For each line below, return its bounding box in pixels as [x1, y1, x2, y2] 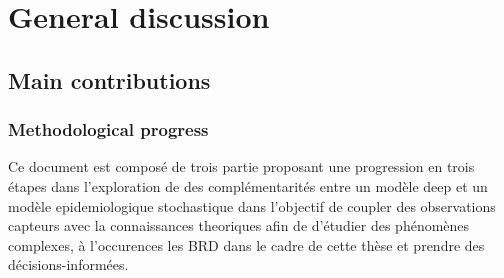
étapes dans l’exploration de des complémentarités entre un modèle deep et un [8, 175, 488, 196]
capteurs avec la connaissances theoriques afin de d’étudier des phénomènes [8, 215, 470, 236]
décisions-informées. [8, 254, 129, 275]
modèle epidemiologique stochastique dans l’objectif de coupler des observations [8, 195, 496, 216]
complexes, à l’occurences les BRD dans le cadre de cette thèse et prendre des [8, 234, 485, 255]
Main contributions [8, 64, 211, 95]
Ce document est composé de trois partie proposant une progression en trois [8, 156, 475, 177]
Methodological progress [8, 117, 209, 142]
